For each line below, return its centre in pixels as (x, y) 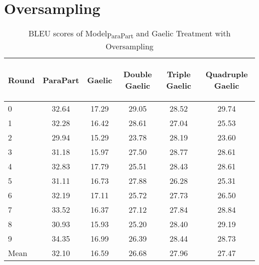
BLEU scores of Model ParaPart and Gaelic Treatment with (129, 34)
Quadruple (227, 74)
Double (137, 74)
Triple (179, 74)
